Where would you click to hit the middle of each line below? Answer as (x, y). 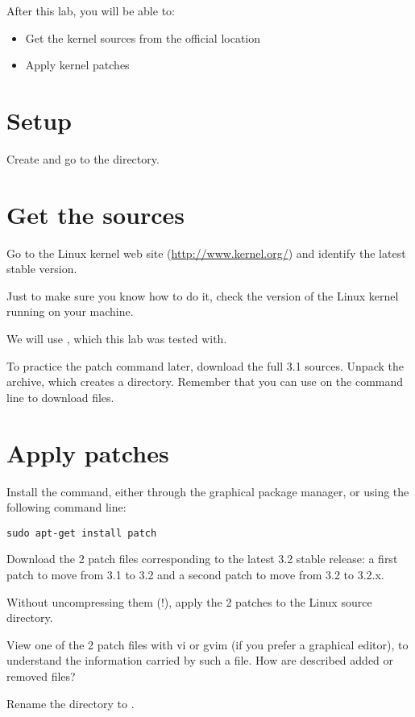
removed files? (41, 676)
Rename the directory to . (71, 703)
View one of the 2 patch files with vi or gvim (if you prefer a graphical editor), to (207, 644)
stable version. (42, 269)
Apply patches (88, 452)
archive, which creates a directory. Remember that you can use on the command (205, 381)
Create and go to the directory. (83, 158)
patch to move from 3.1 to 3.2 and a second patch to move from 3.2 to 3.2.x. (195, 574)
